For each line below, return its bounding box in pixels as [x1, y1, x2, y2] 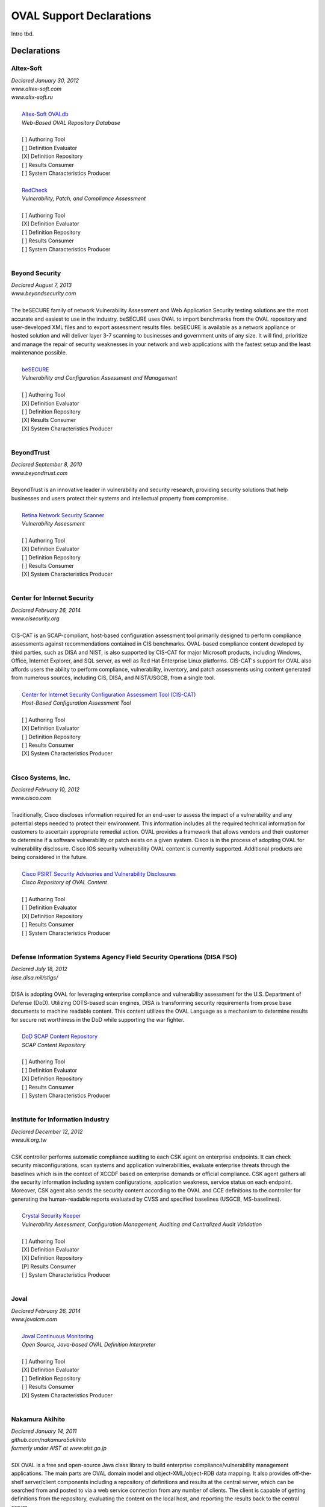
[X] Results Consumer [22, 417, 76, 424]
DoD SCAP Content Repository [22, 1033, 98, 1040]
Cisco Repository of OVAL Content [22, 879, 108, 886]
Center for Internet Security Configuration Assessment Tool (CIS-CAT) [22, 691, 196, 698]
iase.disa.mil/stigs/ [11, 974, 58, 981]
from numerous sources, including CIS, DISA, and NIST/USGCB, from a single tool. [11, 674, 215, 681]
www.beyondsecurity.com [11, 290, 76, 297]
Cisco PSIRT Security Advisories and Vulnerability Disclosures [22, 870, 176, 877]
